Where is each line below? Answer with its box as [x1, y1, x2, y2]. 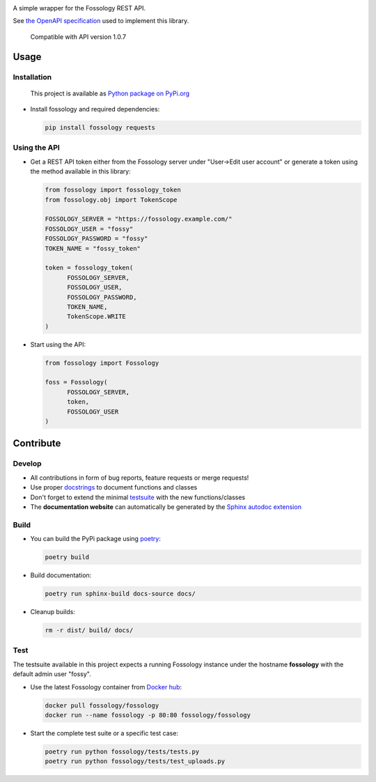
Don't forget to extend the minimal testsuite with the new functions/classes [30, 493, 246, 501]
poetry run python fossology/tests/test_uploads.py [45, 758, 226, 765]
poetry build [45, 554, 90, 561]
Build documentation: [30, 571, 92, 579]
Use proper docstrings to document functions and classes [30, 483, 198, 492]
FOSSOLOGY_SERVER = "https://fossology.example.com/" [45, 215, 233, 223]
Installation [13, 72, 52, 81]
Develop [13, 459, 42, 469]
